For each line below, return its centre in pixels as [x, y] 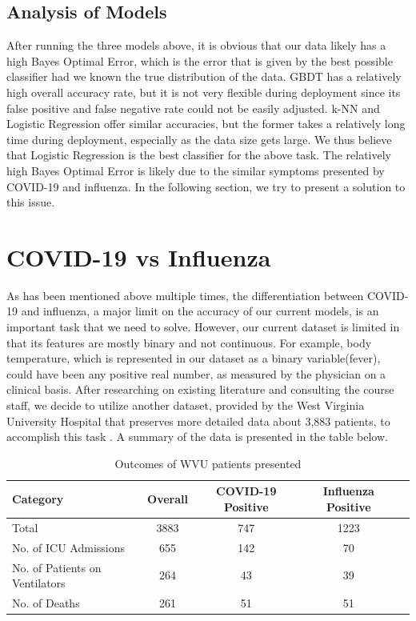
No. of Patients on [57, 567]
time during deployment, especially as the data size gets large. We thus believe [199, 139]
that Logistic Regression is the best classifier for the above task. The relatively [199, 155]
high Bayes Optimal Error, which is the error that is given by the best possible [200, 60]
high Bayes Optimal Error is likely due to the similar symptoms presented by [196, 170]
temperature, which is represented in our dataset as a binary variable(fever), [194, 358]
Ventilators [39, 583]
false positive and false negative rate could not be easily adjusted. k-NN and [193, 108]
